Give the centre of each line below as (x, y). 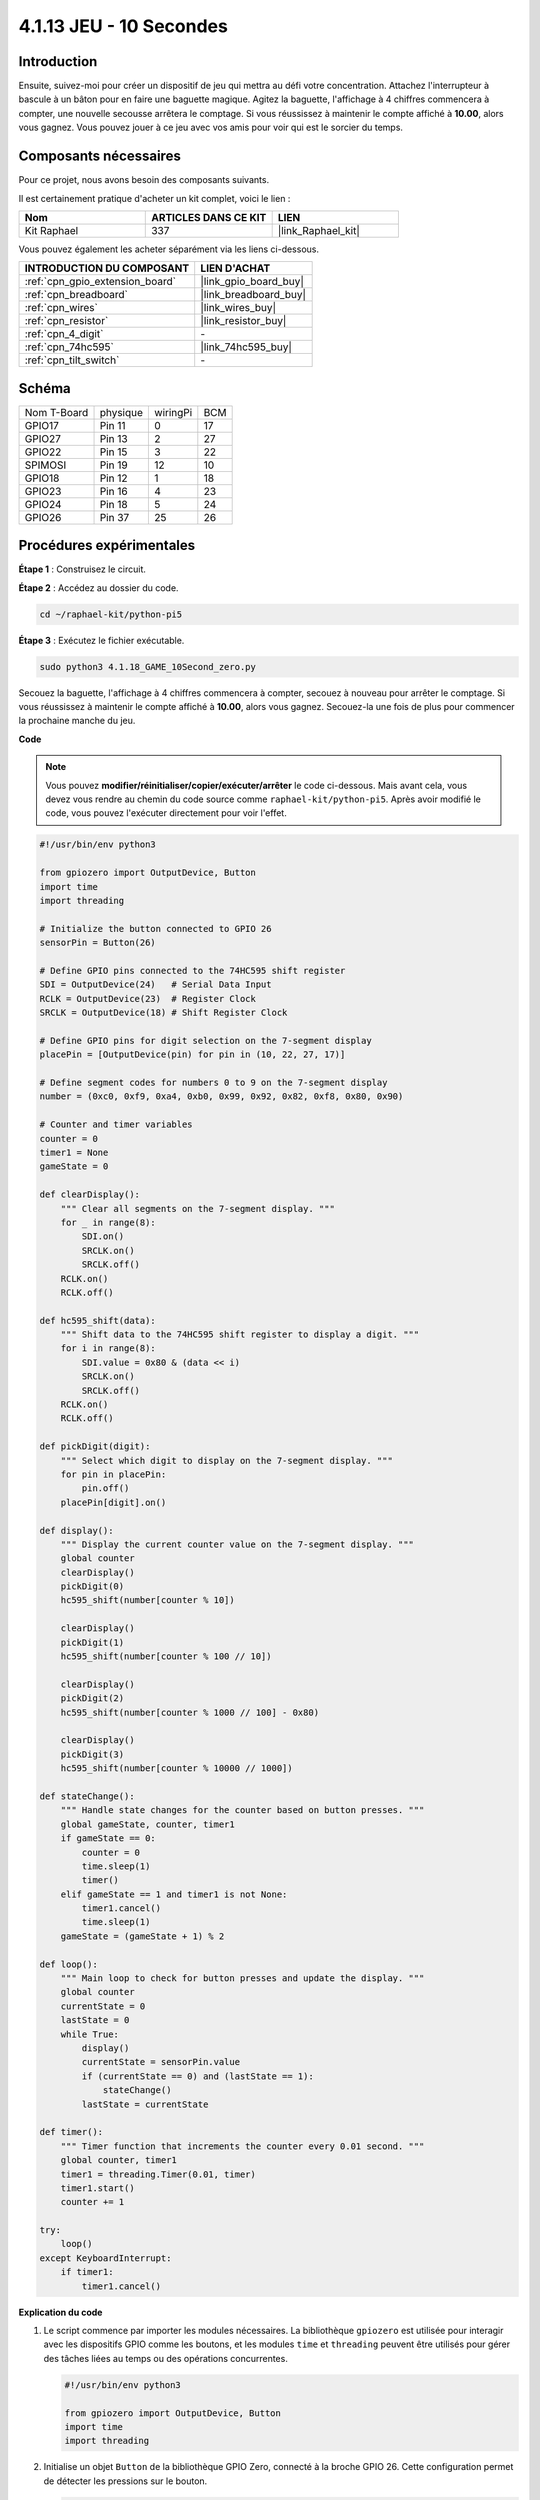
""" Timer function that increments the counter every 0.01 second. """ (242, 2146)
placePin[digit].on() (113, 1502)
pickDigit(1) (92, 1642)
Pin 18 (114, 504)
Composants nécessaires (100, 156)
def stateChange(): (87, 1796)
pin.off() (105, 1488)
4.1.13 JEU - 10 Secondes (123, 26)
